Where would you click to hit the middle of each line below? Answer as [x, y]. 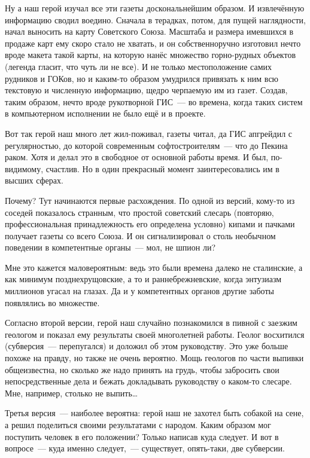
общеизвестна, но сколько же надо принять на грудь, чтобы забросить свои [142, 369]
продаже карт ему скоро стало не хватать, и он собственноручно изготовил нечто [153, 43]
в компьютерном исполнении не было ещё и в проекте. [105, 113]
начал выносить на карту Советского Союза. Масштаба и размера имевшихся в [149, 31]
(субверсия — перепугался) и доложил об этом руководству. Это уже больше [147, 346]
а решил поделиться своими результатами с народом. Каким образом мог [138, 425]
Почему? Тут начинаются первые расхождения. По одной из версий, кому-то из [150, 200]
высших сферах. [34, 180]
